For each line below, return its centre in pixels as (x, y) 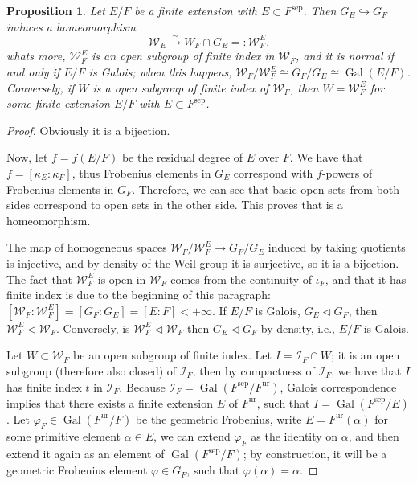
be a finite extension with (196, 10)
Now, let (27, 157)
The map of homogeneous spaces (87, 247)
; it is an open (366, 355)
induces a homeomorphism (71, 26)
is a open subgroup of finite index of (181, 87)
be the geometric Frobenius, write (219, 418)
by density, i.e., (298, 328)
